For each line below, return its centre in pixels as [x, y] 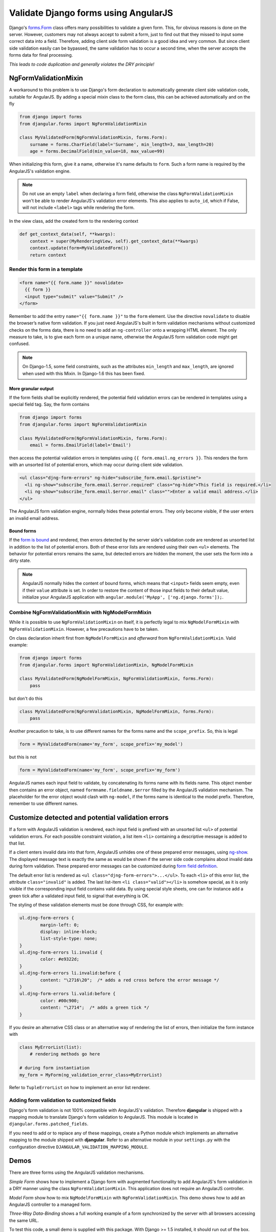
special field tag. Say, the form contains [49, 405]
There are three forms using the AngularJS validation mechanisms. [77, 1172]
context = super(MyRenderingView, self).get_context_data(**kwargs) [114, 241]
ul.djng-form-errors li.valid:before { [67, 994]
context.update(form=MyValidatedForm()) [79, 248]
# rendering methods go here [65, 1054]
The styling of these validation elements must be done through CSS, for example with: [96, 905]
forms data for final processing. [41, 55]
